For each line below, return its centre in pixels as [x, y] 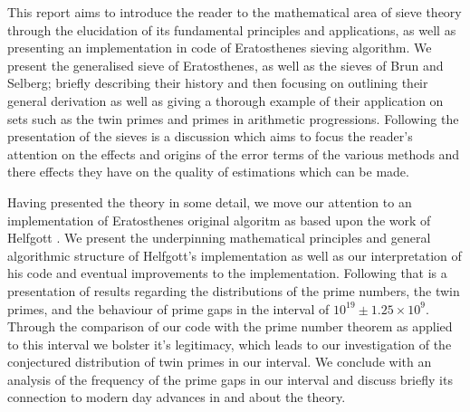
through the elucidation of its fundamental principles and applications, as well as [232, 29]
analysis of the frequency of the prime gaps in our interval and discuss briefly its [230, 379]
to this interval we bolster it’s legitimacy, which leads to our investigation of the [230, 344]
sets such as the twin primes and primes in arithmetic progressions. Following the [233, 118]
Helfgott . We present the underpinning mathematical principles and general [219, 238]
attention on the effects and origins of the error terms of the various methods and [234, 153]
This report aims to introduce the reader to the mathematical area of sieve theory [235, 12]
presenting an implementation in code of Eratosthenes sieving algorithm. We [220, 48]
